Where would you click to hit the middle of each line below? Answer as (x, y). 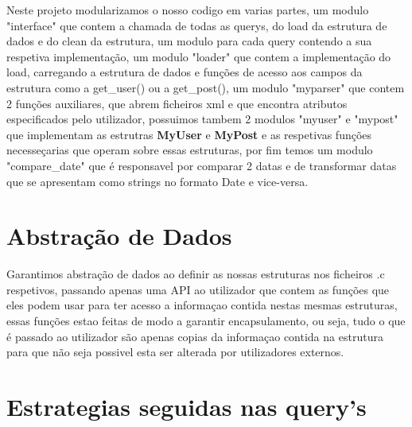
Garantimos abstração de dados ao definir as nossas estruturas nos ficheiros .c (196, 274)
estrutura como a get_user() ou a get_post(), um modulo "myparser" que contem (206, 87)
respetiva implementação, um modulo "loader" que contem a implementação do (199, 56)
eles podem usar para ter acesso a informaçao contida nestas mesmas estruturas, (202, 305)
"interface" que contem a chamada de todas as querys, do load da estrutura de (197, 25)
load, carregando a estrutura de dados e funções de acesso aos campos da (185, 72)
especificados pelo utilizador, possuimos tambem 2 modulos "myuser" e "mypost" (202, 119)
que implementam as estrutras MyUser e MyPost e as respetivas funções (189, 134)
